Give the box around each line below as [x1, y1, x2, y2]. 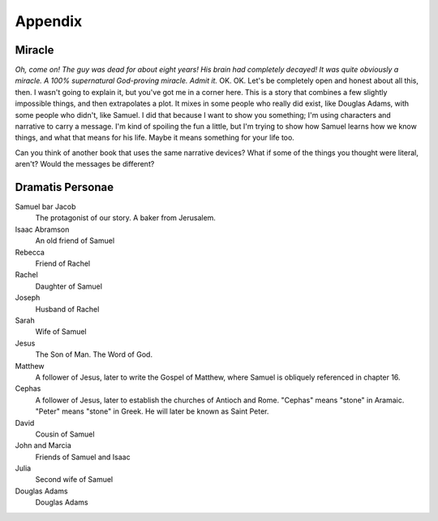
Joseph [15, 293, 41, 302]
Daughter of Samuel [35, 281, 103, 291]
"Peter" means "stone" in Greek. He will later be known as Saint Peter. [35, 406, 269, 416]
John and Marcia [15, 441, 72, 450]
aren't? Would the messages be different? [15, 159, 155, 169]
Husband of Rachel [35, 304, 100, 314]
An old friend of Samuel [35, 236, 115, 245]
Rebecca [15, 247, 45, 257]
